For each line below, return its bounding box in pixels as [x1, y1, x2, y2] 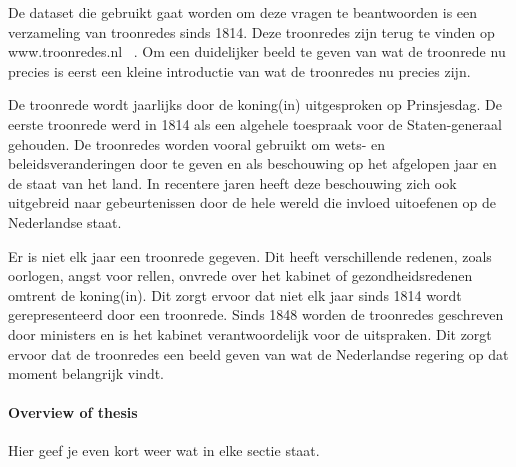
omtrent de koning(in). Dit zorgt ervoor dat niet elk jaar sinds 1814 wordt [8, 284, 462, 305]
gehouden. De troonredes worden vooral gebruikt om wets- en [8, 133, 385, 154]
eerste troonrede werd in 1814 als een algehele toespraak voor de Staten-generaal [8, 113, 502, 134]
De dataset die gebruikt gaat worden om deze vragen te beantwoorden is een [8, 2, 478, 22]
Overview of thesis [8, 402, 138, 423]
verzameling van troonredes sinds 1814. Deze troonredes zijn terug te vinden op [8, 21, 495, 42]
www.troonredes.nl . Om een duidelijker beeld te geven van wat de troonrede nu [8, 41, 506, 62]
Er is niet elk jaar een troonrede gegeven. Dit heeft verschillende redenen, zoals [8, 245, 492, 266]
